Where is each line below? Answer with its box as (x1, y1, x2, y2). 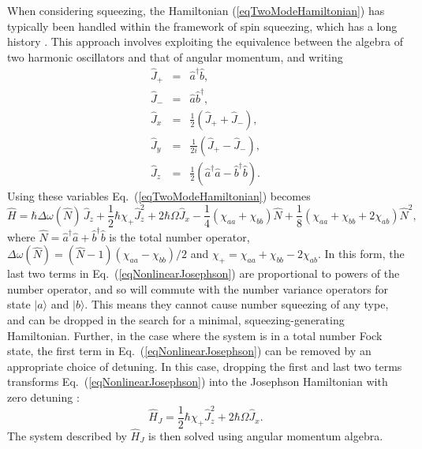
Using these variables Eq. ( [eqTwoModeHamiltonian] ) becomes (7, 187, 311, 204)
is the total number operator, (109, 228, 250, 245)
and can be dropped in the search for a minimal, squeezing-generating (7, 312, 345, 328)
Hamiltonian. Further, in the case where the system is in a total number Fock (7, 327, 383, 343)
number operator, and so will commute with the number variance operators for (7, 280, 389, 297)
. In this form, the (317, 245, 405, 262)
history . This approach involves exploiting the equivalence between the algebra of (7, 33, 404, 50)
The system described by (7, 427, 127, 443)
